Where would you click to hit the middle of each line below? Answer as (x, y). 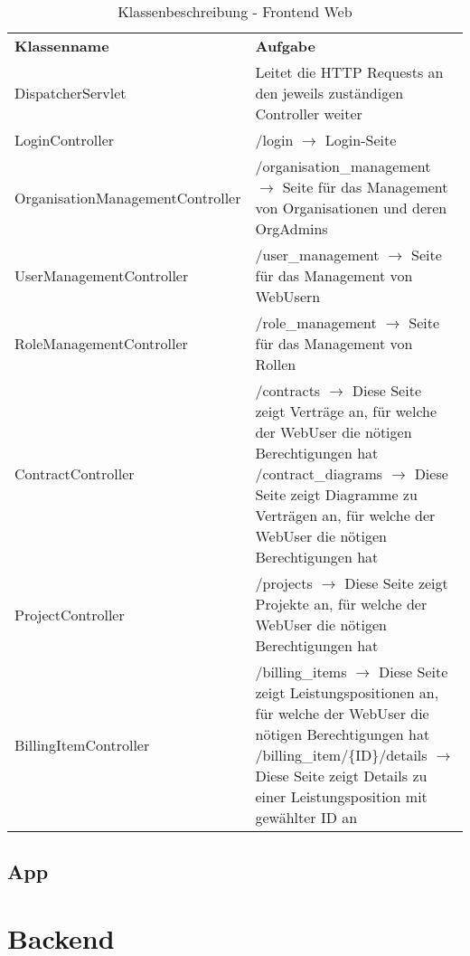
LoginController (65, 140)
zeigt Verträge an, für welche (346, 411)
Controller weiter (309, 114)
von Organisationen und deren (351, 208)
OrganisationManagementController (128, 197)
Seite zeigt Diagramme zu (336, 494)
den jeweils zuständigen (329, 93)
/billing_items (301, 672)
